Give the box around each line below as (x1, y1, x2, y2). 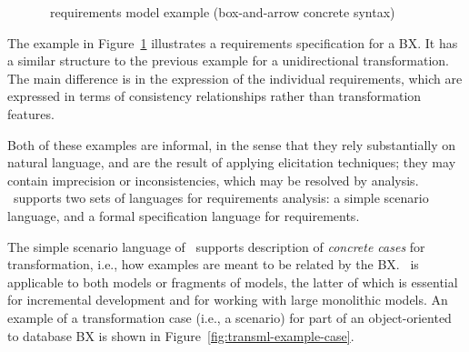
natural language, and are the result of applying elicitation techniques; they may (7, 153, 456, 172)
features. (7, 104, 55, 123)
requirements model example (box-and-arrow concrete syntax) (49, 3, 395, 21)
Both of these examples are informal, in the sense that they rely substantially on (7, 135, 456, 154)
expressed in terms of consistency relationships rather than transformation (7, 86, 422, 106)
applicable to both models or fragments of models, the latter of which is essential (7, 272, 458, 291)
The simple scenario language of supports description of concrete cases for (7, 236, 425, 256)
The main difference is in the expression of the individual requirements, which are (7, 68, 463, 87)
